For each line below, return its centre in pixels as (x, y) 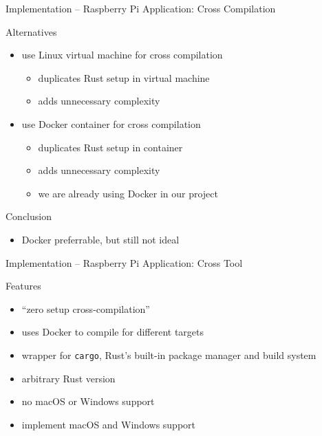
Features (23, 286)
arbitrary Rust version (68, 378)
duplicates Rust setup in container (110, 147)
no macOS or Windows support (88, 401)
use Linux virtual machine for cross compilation (122, 55)
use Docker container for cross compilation (111, 123)
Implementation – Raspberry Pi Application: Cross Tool (124, 262)
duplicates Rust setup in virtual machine (124, 77)
